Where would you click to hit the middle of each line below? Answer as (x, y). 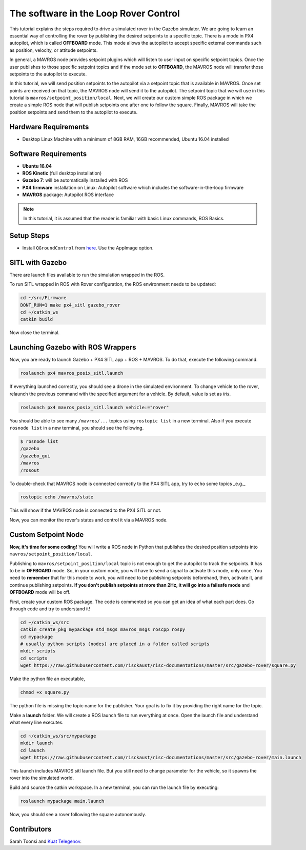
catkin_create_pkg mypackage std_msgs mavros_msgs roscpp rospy (103, 630)
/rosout (30, 470)
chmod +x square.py (45, 692)
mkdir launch (37, 743)
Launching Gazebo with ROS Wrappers (73, 347)
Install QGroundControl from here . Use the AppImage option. (88, 248)
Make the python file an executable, (47, 679)
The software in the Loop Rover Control (95, 13)
